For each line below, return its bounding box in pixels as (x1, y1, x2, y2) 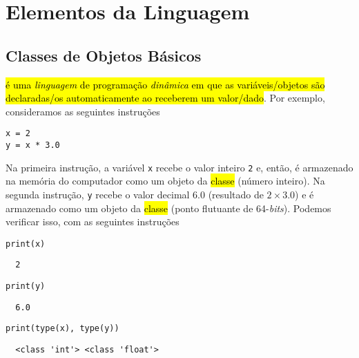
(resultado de (208, 187, 264, 201)
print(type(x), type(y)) (6, 323, 119, 334)
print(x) (6, 238, 46, 249)
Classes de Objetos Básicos (6, 44, 202, 66)
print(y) (6, 281, 46, 292)
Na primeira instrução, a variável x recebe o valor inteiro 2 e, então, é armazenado (6, 160, 353, 174)
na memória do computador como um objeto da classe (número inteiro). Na (6, 173, 325, 188)
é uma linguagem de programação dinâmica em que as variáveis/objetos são (6, 77, 325, 91)
